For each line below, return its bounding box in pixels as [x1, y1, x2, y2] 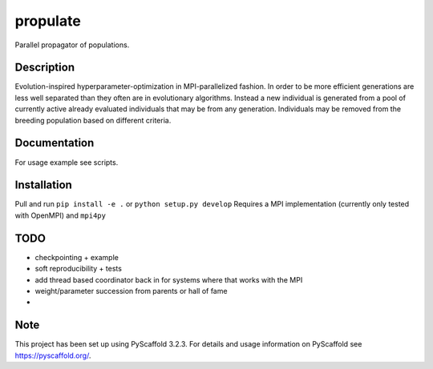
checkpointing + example [34, 252, 119, 262]
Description [14, 61, 75, 74]
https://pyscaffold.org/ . [14, 351, 91, 360]
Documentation [14, 136, 95, 150]
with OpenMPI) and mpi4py [14, 211, 106, 220]
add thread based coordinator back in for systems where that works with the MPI [34, 275, 303, 284]
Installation [14, 178, 72, 192]
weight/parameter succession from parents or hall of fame [34, 286, 228, 295]
